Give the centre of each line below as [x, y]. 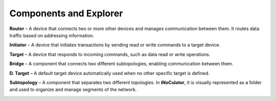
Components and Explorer [66, 13]
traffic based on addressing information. [52, 35]
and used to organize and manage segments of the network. [73, 90]
